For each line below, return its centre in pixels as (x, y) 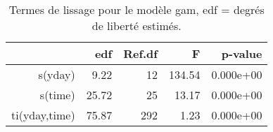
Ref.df (140, 53)
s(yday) (57, 74)
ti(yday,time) (43, 115)
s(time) (57, 95)
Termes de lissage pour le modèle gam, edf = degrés (136, 9)
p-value (242, 53)
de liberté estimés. (136, 25)
